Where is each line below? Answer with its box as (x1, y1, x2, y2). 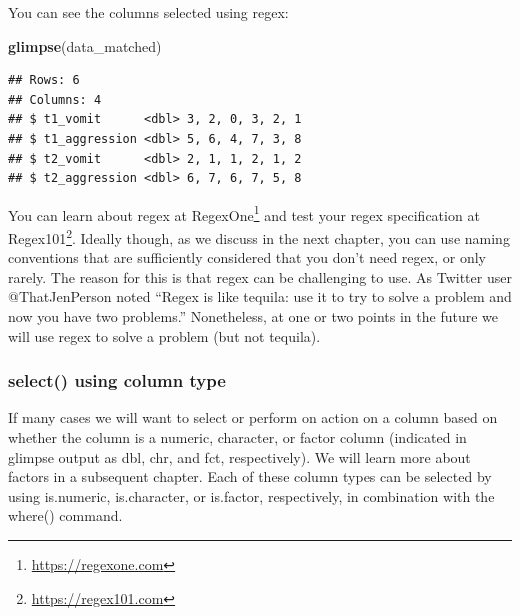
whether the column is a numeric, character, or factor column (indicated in (8, 427, 467, 448)
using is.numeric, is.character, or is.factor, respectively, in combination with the (8, 485, 495, 506)
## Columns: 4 (8, 92, 102, 107)
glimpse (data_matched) (8, 35, 162, 56)
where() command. (8, 505, 123, 526)
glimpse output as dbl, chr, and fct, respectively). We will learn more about (8, 446, 471, 467)
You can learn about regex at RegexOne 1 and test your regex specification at (8, 201, 480, 225)
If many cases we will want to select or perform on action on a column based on (8, 407, 498, 428)
